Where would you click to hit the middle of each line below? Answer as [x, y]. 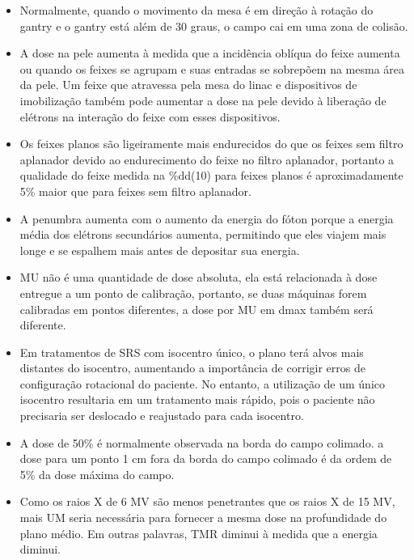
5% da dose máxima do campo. [97, 474]
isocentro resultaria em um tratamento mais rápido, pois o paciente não [197, 399]
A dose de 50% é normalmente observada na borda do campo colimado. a [202, 442]
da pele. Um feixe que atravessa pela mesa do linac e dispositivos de [188, 85]
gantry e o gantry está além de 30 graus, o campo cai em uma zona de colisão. [214, 25]
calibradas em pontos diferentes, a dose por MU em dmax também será [196, 309]
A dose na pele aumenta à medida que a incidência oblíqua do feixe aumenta [210, 53]
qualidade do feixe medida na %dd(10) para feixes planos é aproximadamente [211, 175]
